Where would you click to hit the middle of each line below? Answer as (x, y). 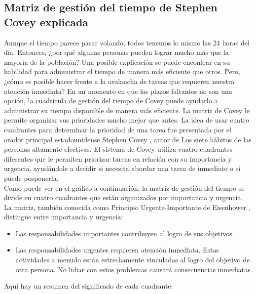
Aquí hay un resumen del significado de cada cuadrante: (89, 286)
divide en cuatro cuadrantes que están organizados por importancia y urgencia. (124, 197)
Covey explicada (46, 21)
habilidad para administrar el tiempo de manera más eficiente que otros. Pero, (122, 71)
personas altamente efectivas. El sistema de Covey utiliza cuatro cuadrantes (118, 149)
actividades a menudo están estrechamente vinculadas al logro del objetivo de (133, 260)
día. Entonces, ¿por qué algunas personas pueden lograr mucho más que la (116, 52)
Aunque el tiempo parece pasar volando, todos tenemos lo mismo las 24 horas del (127, 42)
